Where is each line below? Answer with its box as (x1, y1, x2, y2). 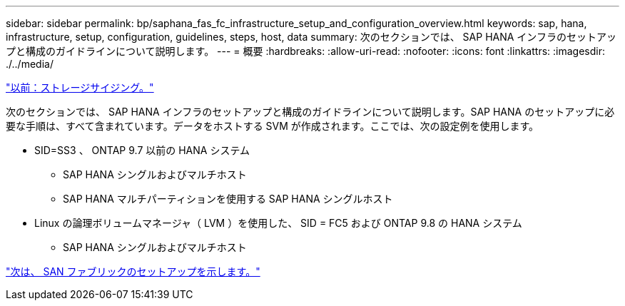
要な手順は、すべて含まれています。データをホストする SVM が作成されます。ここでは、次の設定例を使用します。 (6, 120, 539, 132)
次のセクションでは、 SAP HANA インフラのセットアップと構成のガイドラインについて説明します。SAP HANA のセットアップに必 (6, 106, 615, 118)
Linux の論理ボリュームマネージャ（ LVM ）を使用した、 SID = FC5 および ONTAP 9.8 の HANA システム (34, 217, 522, 229)
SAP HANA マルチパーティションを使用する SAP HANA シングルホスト (63, 193, 393, 205)
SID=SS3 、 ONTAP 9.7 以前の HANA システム (34, 144, 250, 156)
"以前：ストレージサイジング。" (6, 81, 154, 93)
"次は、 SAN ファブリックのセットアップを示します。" (6, 265, 260, 277)
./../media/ (6, 58, 54, 70)
